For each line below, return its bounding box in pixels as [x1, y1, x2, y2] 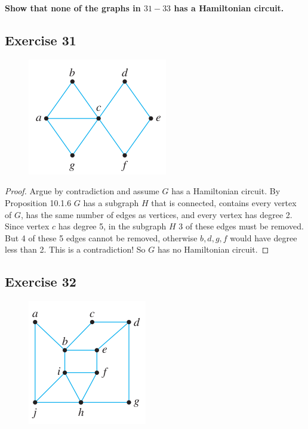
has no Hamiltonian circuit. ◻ [157, 243, 269, 256]
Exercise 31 [5, 30, 76, 49]
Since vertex [5, 220, 50, 232]
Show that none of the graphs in [5, 2, 141, 14]
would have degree [230, 231, 297, 244]
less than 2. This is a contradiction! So [5, 243, 146, 256]
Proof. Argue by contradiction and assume [5, 185, 159, 197]
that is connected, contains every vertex [151, 196, 297, 209]
